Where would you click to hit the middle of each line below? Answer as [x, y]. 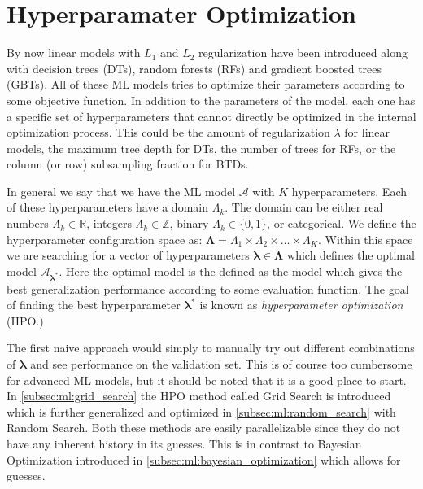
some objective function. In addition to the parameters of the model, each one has [211, 100]
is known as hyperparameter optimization [301, 305]
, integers [109, 223]
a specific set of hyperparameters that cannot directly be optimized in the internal [211, 116]
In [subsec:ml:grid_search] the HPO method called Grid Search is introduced [199, 396]
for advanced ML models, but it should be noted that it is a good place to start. [207, 380]
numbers [28, 223]
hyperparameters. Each [349, 191]
